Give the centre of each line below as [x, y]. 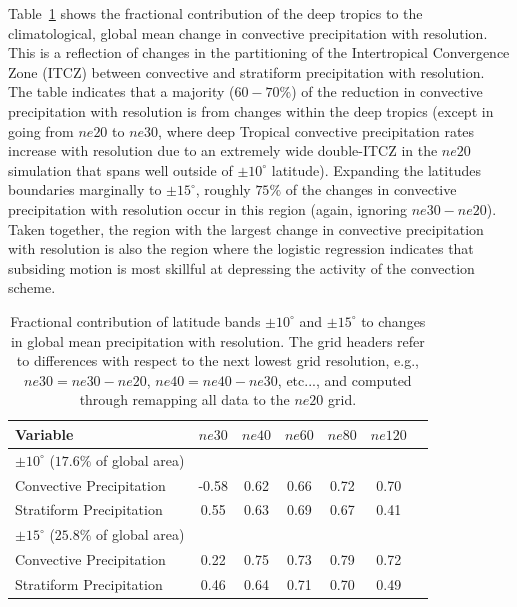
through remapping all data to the [184, 399]
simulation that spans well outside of [120, 169]
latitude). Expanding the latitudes [376, 169]
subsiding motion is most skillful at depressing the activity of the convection [241, 267]
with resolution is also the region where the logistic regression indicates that [241, 248]
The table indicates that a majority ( [121, 91]
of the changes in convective [371, 189]
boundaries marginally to [85, 189]
